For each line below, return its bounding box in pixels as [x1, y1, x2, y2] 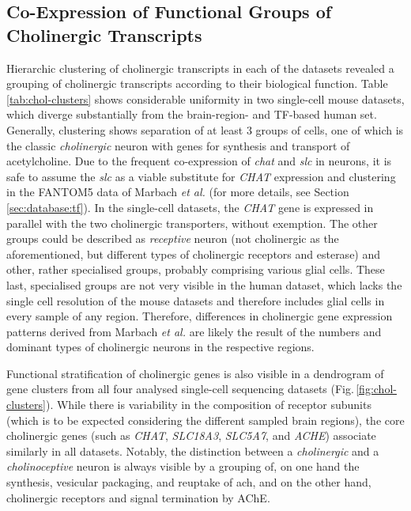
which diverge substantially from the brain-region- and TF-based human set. [6, 106, 377, 123]
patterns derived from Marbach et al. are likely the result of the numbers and [6, 323, 382, 339]
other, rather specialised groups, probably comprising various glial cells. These [6, 261, 385, 278]
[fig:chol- [356, 380, 397, 397]
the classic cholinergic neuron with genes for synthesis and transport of [6, 137, 350, 153]
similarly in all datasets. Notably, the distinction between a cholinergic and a [6, 442, 379, 459]
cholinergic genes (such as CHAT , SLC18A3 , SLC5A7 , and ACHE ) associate [6, 427, 376, 444]
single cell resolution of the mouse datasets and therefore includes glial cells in [6, 292, 385, 308]
